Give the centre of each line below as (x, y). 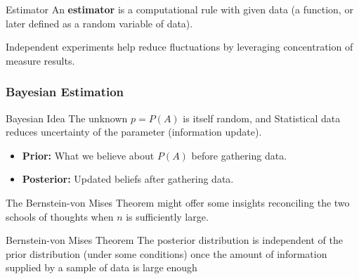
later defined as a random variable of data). (99, 23)
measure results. (40, 60)
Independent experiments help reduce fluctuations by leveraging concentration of (179, 47)
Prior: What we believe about (88, 155)
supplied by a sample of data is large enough (102, 267)
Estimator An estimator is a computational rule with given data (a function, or (179, 9)
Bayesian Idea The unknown (67, 118)
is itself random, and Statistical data (262, 118)
